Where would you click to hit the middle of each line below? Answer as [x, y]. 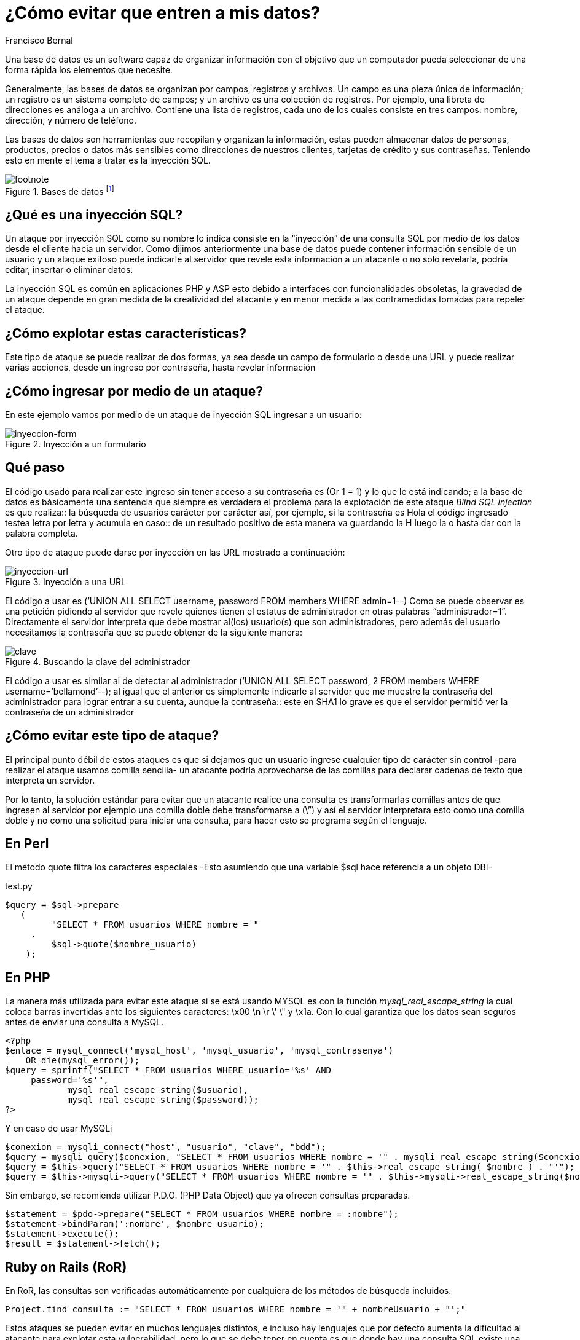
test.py [19, 886]
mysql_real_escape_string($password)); [163, 1100]
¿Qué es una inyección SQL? [94, 215]
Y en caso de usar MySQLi [59, 1129]
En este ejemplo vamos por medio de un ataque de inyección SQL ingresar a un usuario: [183, 414]
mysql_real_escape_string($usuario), [158, 1090]
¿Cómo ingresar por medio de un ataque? [134, 391]
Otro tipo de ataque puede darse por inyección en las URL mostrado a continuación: [175, 552]
